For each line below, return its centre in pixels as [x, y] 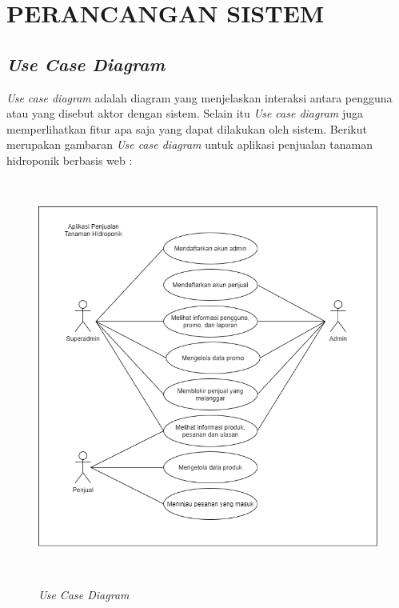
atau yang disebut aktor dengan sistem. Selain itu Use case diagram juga [185, 113]
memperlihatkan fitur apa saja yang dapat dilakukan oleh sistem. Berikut [187, 128]
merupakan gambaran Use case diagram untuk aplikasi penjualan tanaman [190, 144]
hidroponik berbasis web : [70, 160]
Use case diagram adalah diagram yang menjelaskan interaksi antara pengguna [199, 97]
